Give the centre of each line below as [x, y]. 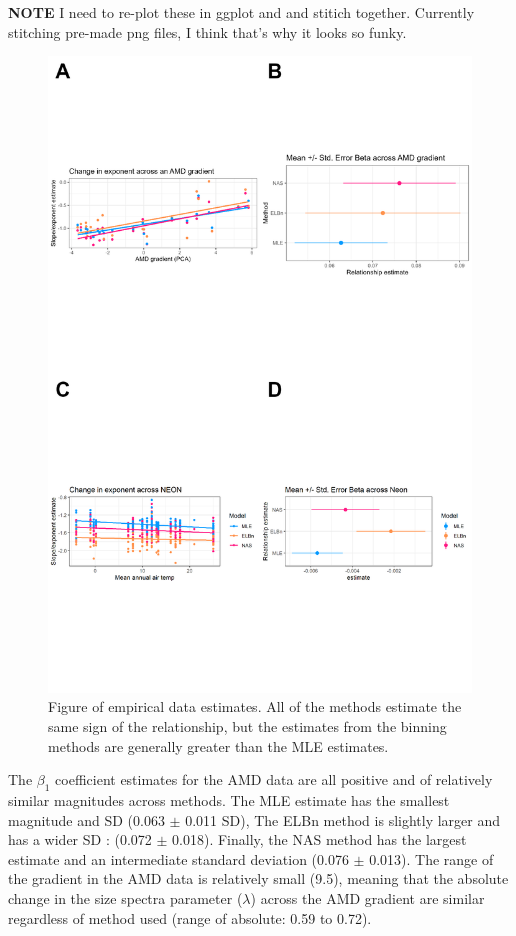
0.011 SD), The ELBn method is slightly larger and [343, 819]
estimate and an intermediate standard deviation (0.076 [178, 858]
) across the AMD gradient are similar [367, 897]
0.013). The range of [431, 858]
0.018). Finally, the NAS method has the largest [319, 839]
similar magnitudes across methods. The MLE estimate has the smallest [229, 799]
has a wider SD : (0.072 [80, 839]
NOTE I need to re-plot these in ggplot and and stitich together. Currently [241, 12]
